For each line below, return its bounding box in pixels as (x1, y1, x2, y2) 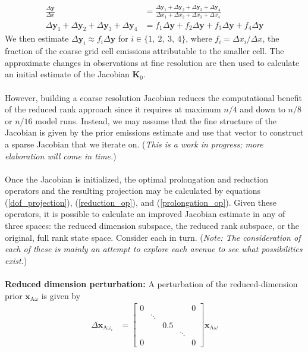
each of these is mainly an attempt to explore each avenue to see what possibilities (5, 243, 303, 255)
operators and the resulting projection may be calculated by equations (5, 184, 261, 197)
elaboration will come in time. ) (5, 149, 117, 162)
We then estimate (5, 32, 69, 45)
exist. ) (5, 254, 27, 266)
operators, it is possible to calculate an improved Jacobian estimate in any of (5, 208, 285, 220)
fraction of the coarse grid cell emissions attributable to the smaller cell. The (5, 45, 284, 57)
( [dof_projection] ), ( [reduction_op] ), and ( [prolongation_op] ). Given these (5, 196, 277, 208)
